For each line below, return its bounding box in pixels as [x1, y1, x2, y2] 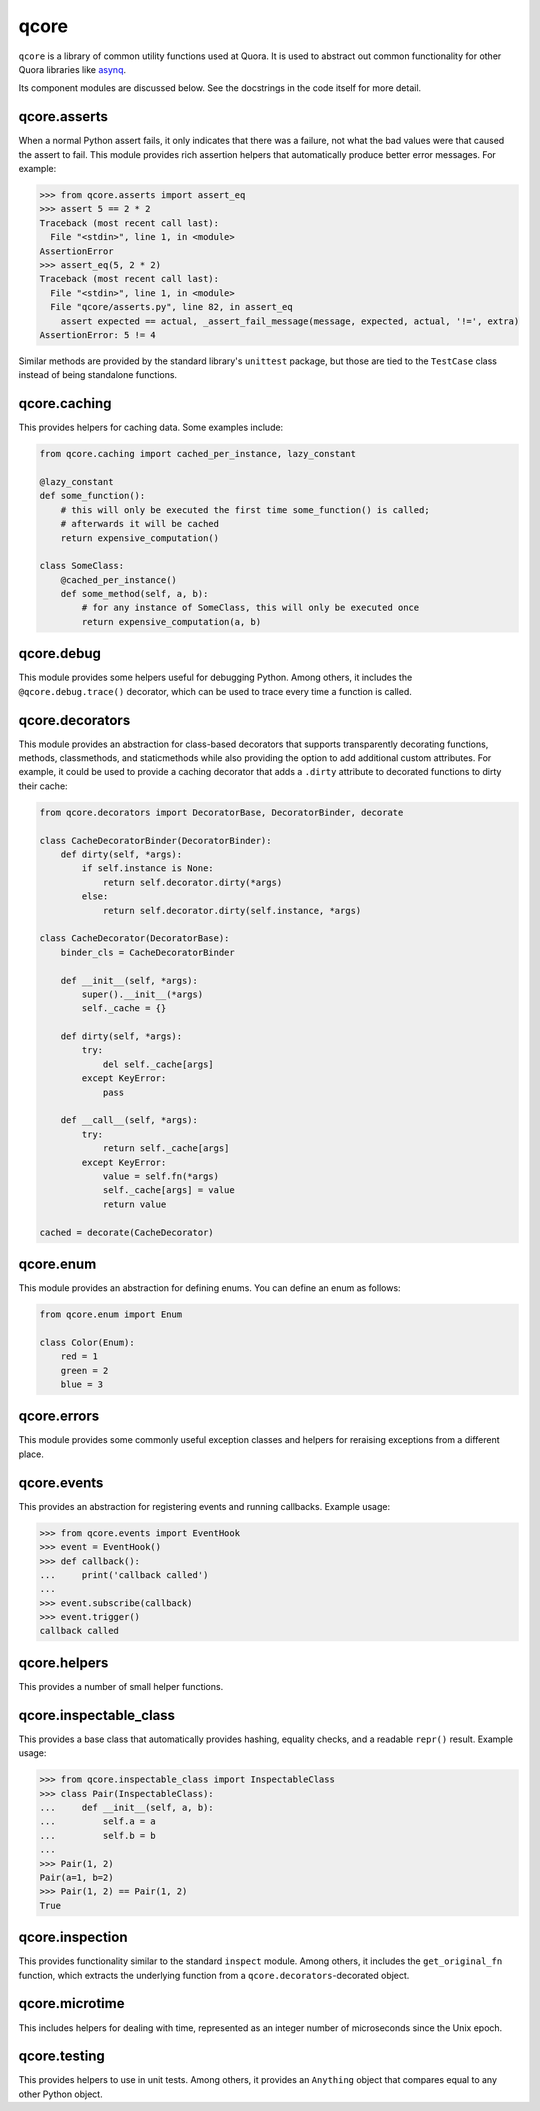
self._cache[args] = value [102, 1185, 235, 1196]
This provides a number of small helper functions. [18, 1680, 224, 1692]
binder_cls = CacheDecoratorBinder [60, 946, 235, 958]
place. [18, 1448, 45, 1460]
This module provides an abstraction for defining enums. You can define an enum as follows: [18, 1282, 401, 1294]
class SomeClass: [39, 560, 125, 572]
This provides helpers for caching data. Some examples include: [18, 421, 284, 434]
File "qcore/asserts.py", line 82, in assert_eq [50, 301, 294, 313]
